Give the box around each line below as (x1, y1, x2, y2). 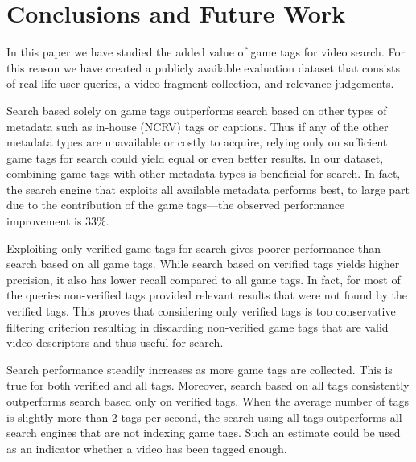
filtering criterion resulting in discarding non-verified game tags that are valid (6, 318, 389, 335)
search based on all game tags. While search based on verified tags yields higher (6, 255, 400, 272)
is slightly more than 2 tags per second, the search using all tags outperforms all (6, 408, 402, 425)
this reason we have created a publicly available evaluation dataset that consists (6, 59, 400, 76)
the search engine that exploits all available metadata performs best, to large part (6, 180, 410, 197)
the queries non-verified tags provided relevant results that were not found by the (6, 287, 407, 303)
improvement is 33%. (6, 212, 109, 229)
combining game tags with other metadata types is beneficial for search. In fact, (6, 165, 401, 182)
